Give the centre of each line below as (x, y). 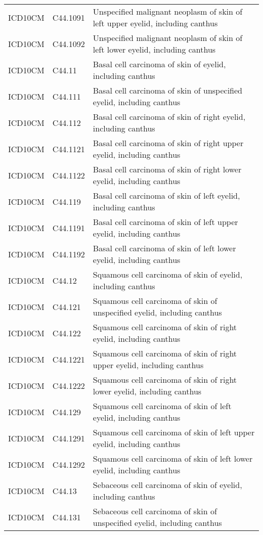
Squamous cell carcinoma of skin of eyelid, (168, 274)
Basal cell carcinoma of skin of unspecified (167, 90)
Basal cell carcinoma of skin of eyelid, (159, 64)
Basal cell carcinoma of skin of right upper (168, 143)
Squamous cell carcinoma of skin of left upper (174, 432)
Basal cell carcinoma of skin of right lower (167, 169)
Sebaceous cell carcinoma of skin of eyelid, (167, 485)
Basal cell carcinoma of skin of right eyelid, (169, 117)
